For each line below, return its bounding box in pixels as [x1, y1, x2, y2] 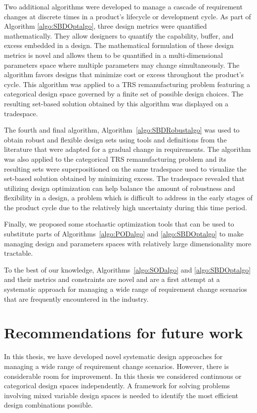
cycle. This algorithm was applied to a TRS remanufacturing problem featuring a [4, 79, 250, 89]
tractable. [4, 248, 33, 258]
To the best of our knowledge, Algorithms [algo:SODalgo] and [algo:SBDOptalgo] [4, 264, 251, 275]
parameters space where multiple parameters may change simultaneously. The [4, 59, 240, 70]
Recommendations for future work [4, 322, 243, 343]
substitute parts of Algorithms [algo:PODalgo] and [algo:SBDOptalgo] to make [4, 229, 244, 239]
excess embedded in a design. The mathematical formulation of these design [4, 40, 234, 50]
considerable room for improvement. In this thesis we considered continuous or [4, 370, 242, 381]
